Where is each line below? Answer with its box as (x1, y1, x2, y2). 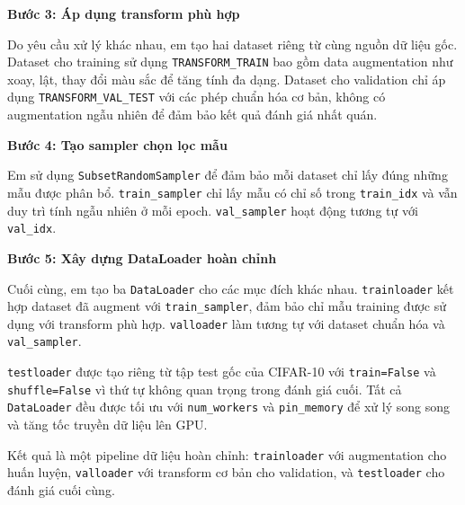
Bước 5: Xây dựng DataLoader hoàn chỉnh (7, 248, 277, 267)
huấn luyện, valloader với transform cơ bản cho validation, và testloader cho (7, 463, 445, 482)
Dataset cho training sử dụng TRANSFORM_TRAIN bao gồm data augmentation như (7, 52, 453, 71)
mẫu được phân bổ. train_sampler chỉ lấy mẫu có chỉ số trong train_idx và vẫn (7, 182, 458, 201)
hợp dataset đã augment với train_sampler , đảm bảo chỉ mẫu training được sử (7, 297, 447, 315)
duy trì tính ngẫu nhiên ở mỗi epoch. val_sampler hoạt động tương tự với (7, 200, 418, 219)
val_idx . (7, 218, 57, 237)
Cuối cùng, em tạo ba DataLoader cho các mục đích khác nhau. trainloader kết (7, 279, 454, 297)
